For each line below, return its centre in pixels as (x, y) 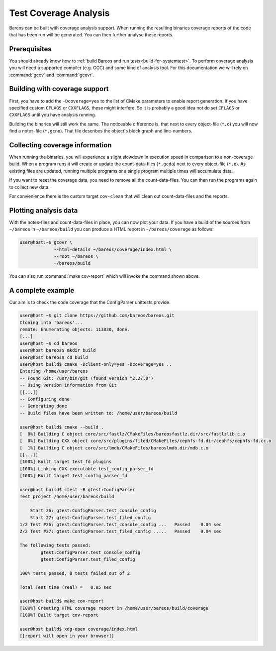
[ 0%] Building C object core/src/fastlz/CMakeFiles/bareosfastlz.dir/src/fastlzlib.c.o (133, 434)
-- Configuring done (45, 399)
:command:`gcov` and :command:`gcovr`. (52, 75)
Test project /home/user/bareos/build (67, 497)
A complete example (42, 290)
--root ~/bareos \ (76, 257)
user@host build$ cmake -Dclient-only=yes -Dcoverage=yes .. (96, 364)
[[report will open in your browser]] (67, 636)
